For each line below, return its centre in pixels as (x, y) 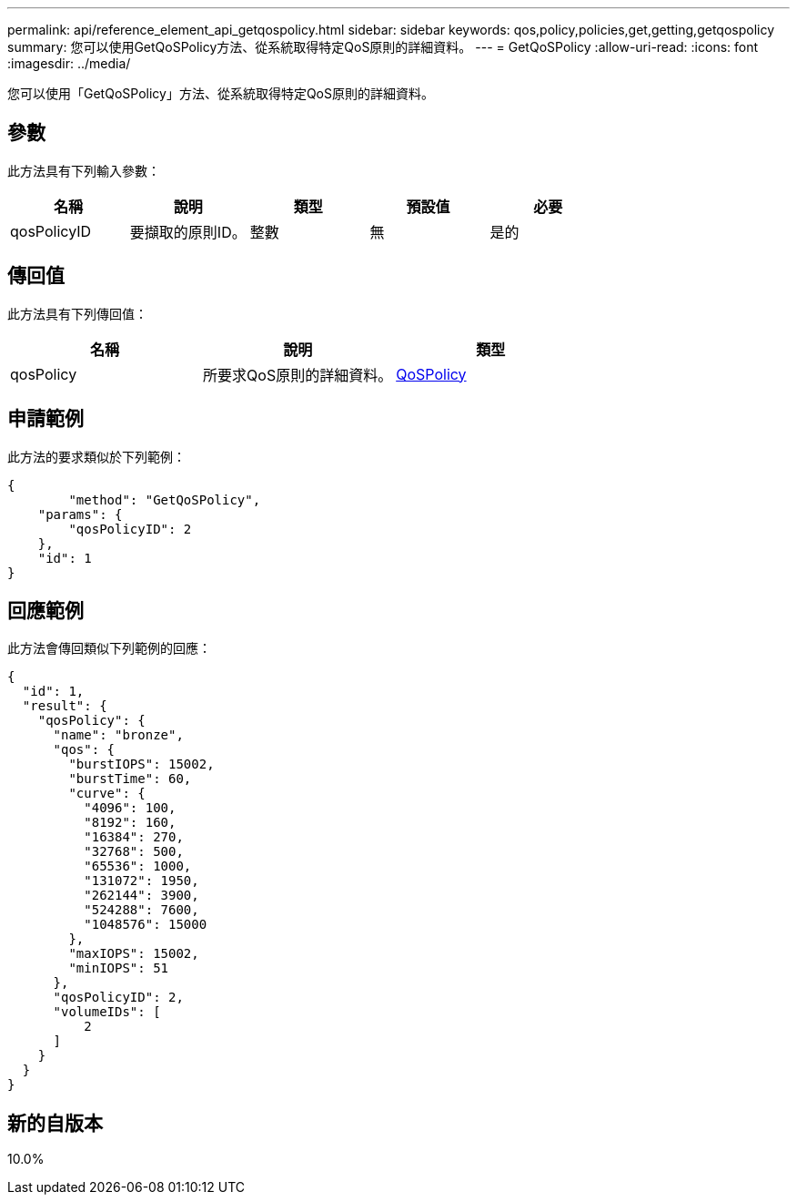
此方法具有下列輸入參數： (84, 170)
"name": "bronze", (118, 735)
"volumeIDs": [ (107, 1012)
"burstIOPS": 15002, (141, 764)
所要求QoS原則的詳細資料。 (298, 375)
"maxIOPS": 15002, (134, 954)
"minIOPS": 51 (119, 968)
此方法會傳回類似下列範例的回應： (109, 648)
